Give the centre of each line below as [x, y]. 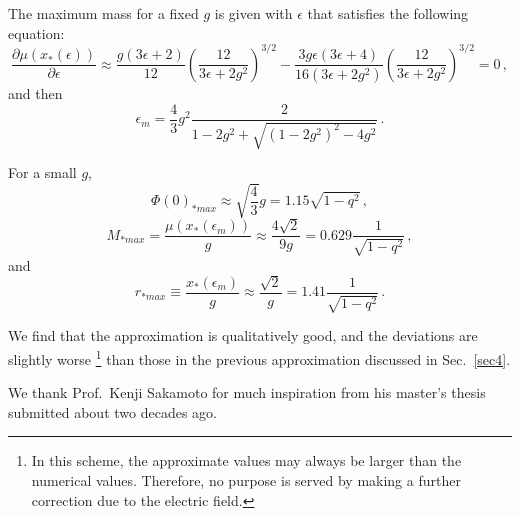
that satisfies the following [388, 13]
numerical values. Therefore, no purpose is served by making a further [246, 480]
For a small [42, 172]
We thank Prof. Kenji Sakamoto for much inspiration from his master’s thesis [247, 392]
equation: [36, 32]
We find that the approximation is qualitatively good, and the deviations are [243, 335]
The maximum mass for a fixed [103, 13]
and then [35, 93]
